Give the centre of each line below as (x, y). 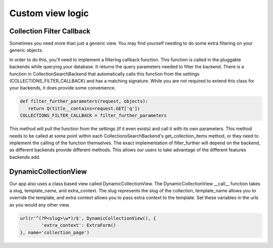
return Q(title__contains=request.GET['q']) (84, 108)
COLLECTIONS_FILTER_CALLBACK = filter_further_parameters (93, 116)
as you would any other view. (40, 204)
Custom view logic (49, 13)
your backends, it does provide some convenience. (63, 88)
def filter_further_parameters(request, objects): (84, 101)
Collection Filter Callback (50, 31)
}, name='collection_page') (55, 232)
